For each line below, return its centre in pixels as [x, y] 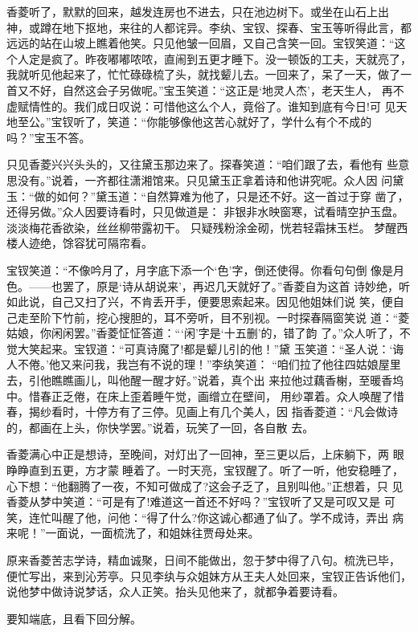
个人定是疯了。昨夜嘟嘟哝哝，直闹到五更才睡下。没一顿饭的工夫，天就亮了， [209, 58]
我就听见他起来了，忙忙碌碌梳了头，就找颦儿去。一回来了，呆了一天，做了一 [209, 74]
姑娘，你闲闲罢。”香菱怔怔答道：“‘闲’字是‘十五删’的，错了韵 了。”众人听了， [203, 333]
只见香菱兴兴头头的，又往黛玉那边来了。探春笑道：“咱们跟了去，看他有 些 [203, 164]
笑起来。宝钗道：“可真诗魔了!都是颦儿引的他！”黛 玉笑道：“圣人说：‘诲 [216, 348]
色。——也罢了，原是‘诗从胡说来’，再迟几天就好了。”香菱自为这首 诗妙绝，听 [209, 285]
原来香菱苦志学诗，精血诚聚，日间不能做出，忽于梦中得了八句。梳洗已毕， [203, 560]
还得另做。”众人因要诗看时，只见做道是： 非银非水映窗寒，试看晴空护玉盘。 [205, 212]
